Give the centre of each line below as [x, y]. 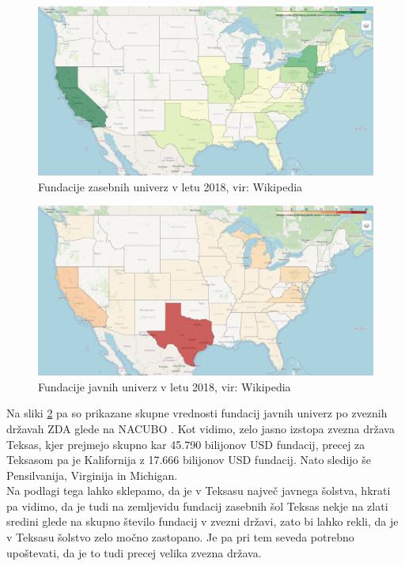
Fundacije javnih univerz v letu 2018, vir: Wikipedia [165, 386]
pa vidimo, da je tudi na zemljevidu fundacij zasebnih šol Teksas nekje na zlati [197, 506]
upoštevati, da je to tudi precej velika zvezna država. [134, 552]
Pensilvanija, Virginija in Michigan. [92, 475]
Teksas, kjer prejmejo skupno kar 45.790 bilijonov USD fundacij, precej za [186, 444]
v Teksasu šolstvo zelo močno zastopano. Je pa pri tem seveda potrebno [180, 537]
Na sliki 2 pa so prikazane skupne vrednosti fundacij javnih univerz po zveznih [197, 413]
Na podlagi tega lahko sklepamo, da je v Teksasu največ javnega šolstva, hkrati [199, 491]
